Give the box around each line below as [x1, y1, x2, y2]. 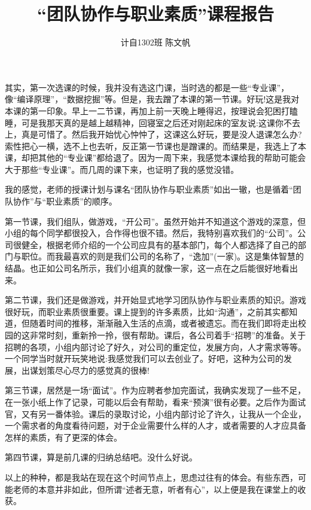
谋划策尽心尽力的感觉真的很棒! [29, 364, 150, 376]
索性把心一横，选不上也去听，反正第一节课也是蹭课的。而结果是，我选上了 [5, 139, 298, 152]
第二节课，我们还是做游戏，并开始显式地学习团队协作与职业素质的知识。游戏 [5, 294, 306, 306]
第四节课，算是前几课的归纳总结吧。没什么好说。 [5, 451, 197, 463]
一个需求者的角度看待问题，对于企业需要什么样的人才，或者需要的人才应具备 [5, 419, 306, 432]
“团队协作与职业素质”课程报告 [37, 1, 274, 26]
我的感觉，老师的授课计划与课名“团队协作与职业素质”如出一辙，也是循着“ [5, 183, 293, 196]
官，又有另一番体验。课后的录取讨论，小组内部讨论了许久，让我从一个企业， [5, 407, 306, 420]
